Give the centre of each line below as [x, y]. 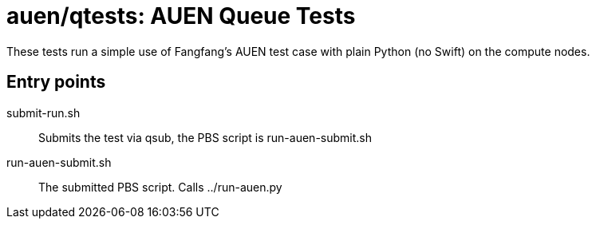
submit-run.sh [43, 112]
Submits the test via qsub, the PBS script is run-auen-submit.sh [205, 137]
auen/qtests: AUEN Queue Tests [181, 16]
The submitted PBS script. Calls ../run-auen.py [160, 187]
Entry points [56, 82]
